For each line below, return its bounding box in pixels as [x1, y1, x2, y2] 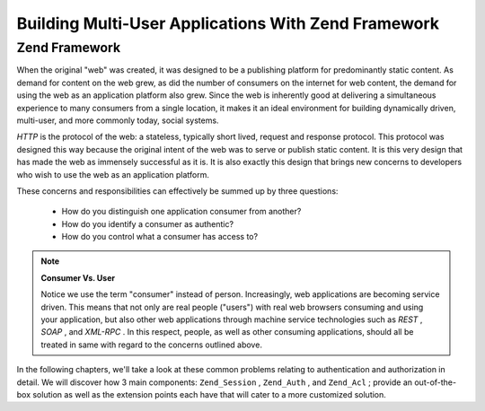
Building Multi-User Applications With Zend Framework [16, 13, 440, 33]
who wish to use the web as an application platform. [16, 169, 210, 179]
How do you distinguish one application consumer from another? [61, 206, 302, 217]
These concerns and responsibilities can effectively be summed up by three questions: [16, 185, 339, 197]
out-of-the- [414, 377, 457, 388]
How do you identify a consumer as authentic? [61, 218, 234, 229]
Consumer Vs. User [40, 272, 116, 283]
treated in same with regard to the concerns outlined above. [40, 339, 262, 350]
